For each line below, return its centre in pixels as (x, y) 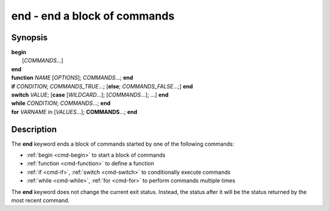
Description (34, 129)
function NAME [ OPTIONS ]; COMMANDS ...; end (72, 78)
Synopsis (30, 38)
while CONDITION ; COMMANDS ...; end (61, 103)
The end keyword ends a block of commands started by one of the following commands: (123, 144)
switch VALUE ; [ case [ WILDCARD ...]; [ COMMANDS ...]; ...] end (90, 95)
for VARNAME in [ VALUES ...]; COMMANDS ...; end (74, 112)
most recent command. (41, 201)
